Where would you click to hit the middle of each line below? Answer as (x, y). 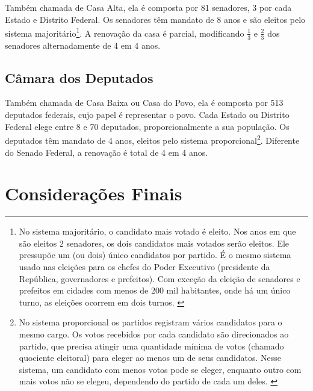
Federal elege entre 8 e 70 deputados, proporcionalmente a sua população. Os (147, 126)
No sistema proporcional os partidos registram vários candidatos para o (150, 322)
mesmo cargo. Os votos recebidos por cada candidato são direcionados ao (154, 334)
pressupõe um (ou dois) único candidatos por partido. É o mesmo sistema (155, 255)
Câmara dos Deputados (79, 77)
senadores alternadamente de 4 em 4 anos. (83, 45)
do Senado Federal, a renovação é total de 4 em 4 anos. (107, 152)
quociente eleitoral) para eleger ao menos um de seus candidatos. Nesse (150, 358)
